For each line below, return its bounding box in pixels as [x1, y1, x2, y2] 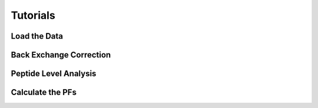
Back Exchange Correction [11, 50, 111, 60]
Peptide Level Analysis [11, 69, 97, 79]
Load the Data [11, 31, 64, 41]
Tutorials [11, 9, 55, 22]
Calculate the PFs [11, 87, 77, 97]
